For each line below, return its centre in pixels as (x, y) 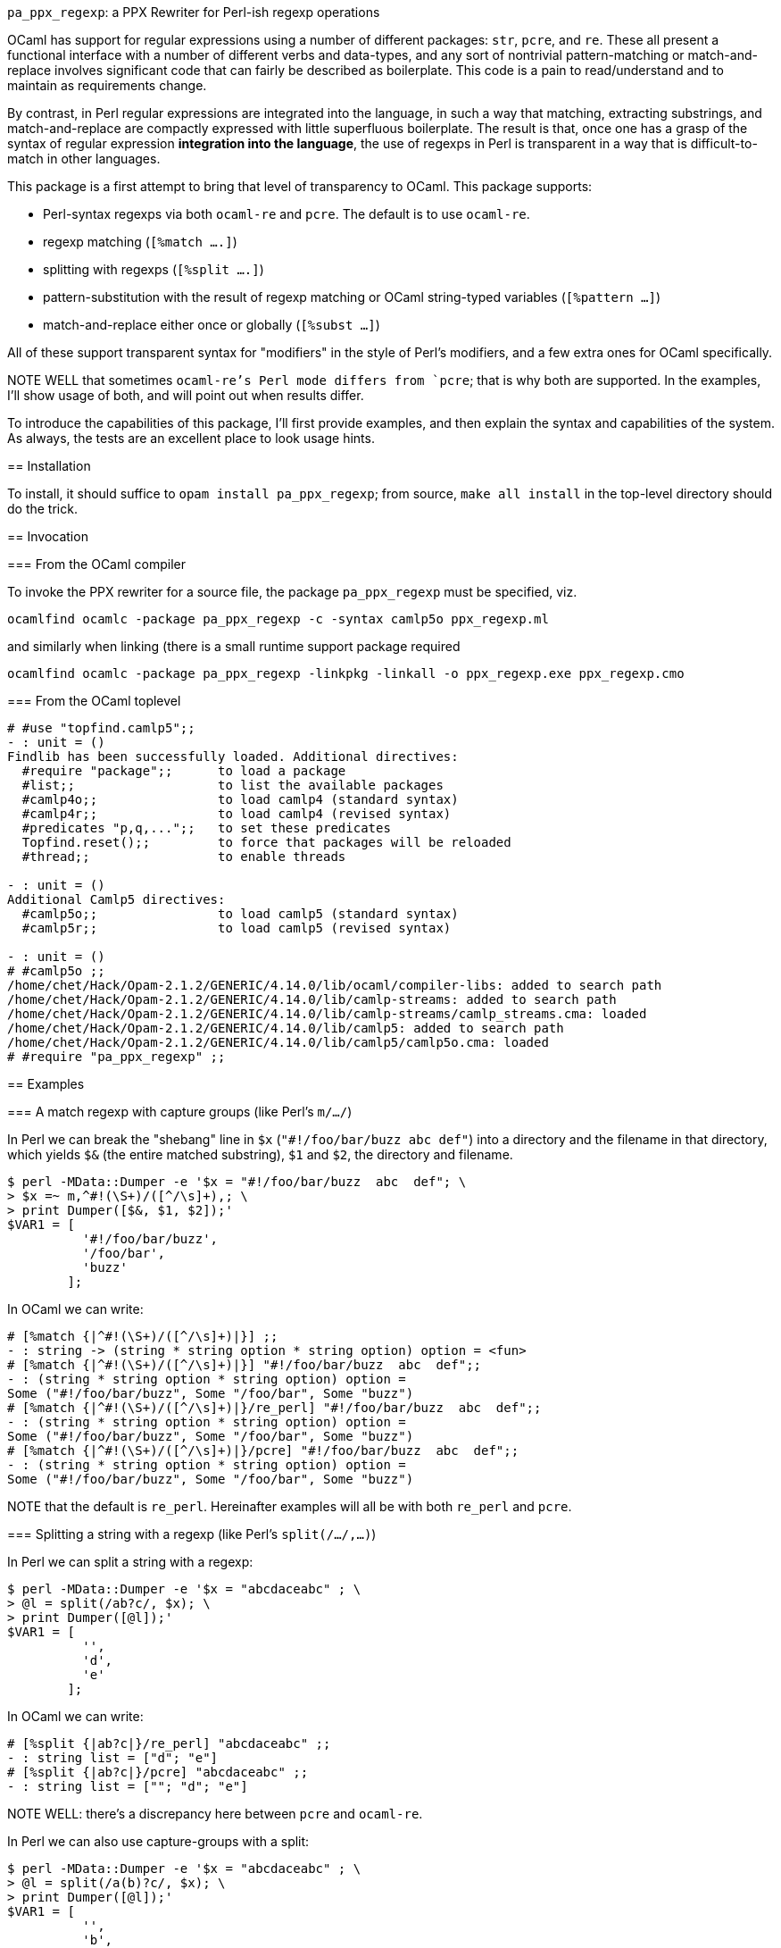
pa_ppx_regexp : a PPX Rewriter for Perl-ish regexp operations (194, 12)
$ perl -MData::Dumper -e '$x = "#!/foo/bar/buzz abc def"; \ (237, 1182)
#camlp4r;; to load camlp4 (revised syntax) (237, 814)
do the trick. (42, 509)
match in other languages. (84, 159)
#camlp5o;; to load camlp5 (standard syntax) (240, 914)
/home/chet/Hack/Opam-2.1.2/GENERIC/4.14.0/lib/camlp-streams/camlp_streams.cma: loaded (327, 1014)
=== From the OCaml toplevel (94, 701)
